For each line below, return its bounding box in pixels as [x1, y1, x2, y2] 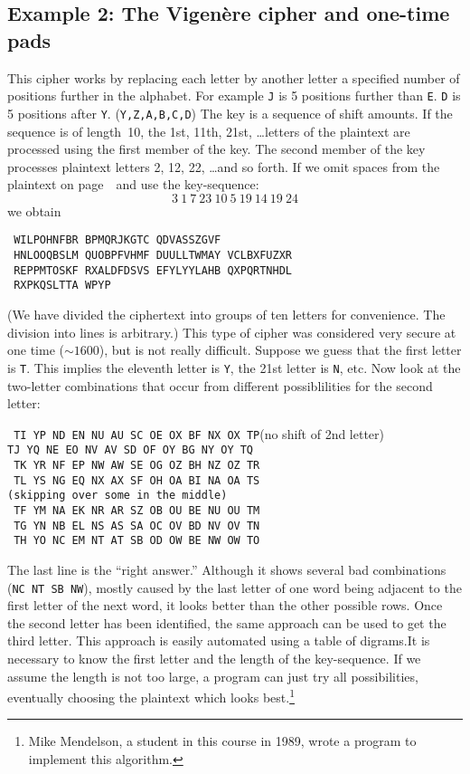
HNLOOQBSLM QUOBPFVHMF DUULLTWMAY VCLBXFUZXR [14, 249, 292, 263]
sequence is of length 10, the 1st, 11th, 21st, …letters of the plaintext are [7, 121, 410, 140]
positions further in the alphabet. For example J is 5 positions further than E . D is [7, 86, 461, 105]
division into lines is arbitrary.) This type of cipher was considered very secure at [7, 322, 456, 341]
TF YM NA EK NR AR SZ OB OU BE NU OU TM [14, 504, 260, 517]
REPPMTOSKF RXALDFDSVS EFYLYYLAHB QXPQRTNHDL [14, 263, 292, 277]
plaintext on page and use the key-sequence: [7, 175, 259, 194]
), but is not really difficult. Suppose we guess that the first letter [99, 340, 462, 359]
